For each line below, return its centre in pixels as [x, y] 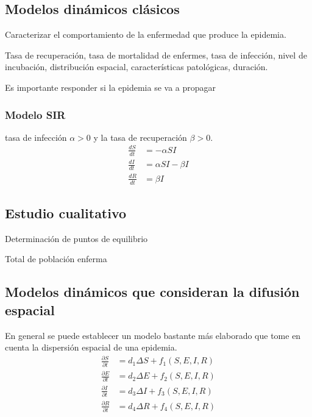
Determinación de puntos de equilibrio [76, 238]
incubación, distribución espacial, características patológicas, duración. [136, 67]
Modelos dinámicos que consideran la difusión [152, 292]
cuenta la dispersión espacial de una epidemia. [91, 347]
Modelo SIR [35, 114]
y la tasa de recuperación [140, 137]
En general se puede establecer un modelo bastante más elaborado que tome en [153, 335]
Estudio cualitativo [66, 212]
